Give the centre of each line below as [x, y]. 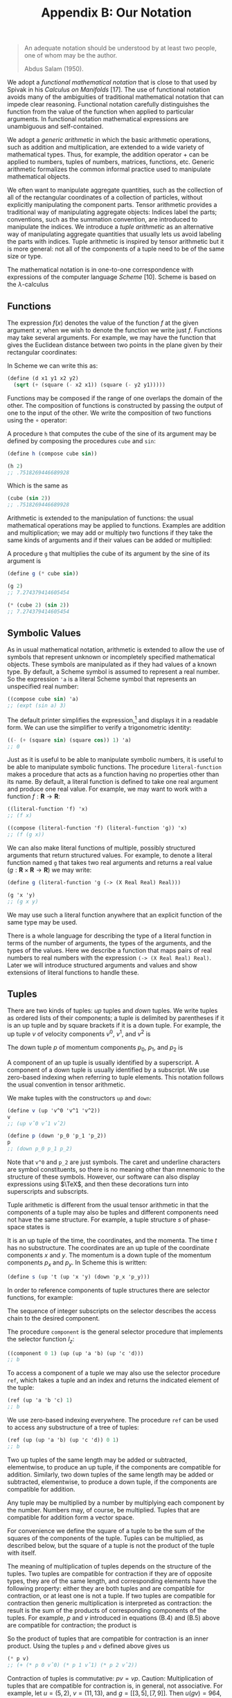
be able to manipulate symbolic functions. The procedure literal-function [114, 767]
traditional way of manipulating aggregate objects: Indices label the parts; [112, 212]
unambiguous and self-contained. [55, 127]
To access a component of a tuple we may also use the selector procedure [114, 1373]
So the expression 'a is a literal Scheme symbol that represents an [102, 679]
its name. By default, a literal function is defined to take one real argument [113, 782]
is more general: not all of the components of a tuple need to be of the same [116, 249]
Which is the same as [38, 485]
